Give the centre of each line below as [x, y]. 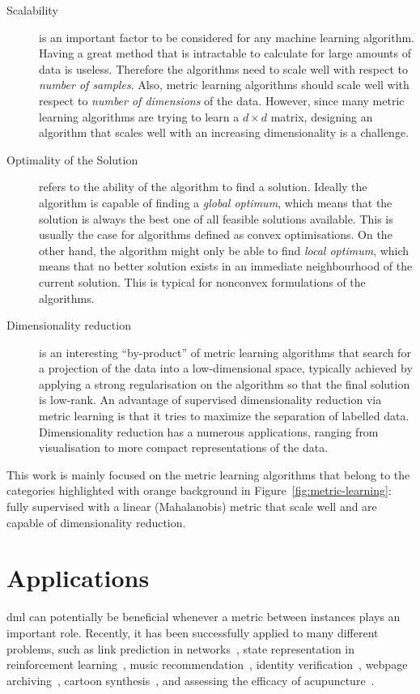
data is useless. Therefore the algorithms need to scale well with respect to [224, 68]
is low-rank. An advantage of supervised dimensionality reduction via [210, 400]
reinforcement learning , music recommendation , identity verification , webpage [207, 664]
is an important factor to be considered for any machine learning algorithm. [227, 37]
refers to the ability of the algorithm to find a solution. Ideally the [203, 187]
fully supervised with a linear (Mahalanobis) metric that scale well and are [192, 507]
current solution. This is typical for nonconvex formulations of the [202, 281]
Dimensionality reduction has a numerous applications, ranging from [209, 431]
